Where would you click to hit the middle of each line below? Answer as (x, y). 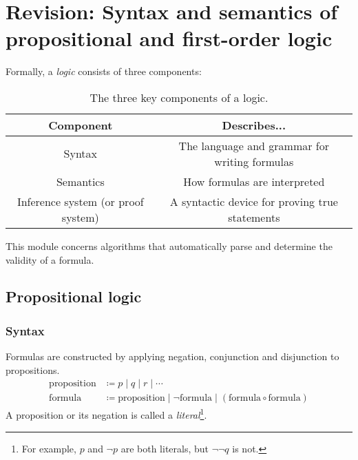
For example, (49, 448)
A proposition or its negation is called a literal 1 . (106, 414)
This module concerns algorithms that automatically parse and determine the (169, 245)
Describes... (254, 125)
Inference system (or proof (80, 201)
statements (254, 217)
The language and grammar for (254, 145)
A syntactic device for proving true (254, 201)
